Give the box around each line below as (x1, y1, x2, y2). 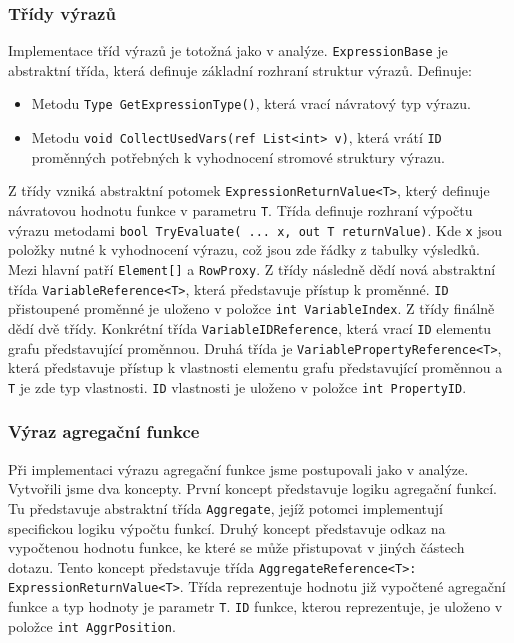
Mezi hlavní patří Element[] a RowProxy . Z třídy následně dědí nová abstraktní (8, 258, 496, 279)
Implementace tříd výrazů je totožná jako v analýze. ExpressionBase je (8, 40, 448, 61)
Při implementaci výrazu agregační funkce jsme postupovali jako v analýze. (8, 458, 469, 479)
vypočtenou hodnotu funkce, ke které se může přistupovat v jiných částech (8, 537, 465, 558)
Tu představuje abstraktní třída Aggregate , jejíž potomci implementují (8, 497, 443, 518)
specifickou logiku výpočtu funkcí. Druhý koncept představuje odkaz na (8, 517, 446, 538)
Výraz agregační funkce (8, 419, 200, 444)
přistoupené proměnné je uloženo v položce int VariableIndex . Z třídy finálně (8, 298, 495, 319)
